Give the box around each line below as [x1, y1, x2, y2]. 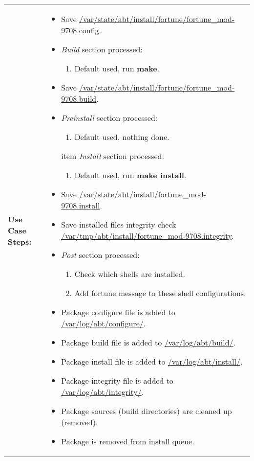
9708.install [61, 200, 100, 211]
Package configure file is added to [61, 306, 175, 318]
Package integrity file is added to [61, 375, 173, 386]
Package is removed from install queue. [61, 436, 194, 447]
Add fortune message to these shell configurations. [74, 287, 246, 299]
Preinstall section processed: [61, 112, 158, 123]
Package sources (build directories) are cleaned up [61, 405, 232, 416]
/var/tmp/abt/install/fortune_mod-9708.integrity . [61, 230, 234, 241]
